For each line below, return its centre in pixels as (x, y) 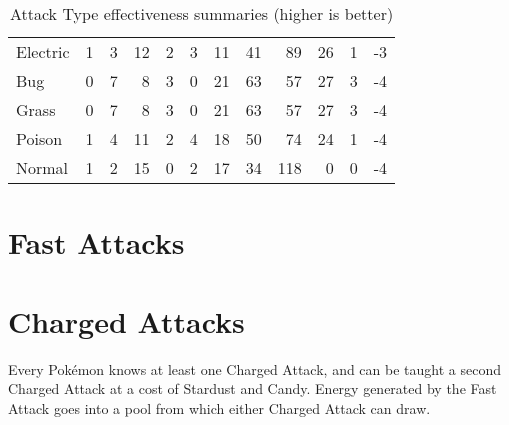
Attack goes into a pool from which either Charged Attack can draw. (219, 407)
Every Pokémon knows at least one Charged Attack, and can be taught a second (254, 368)
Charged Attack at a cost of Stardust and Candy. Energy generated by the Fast (252, 388)
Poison (39, 138)
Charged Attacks (126, 320)
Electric (43, 51)
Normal (42, 167)
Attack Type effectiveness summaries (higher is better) (201, 13)
